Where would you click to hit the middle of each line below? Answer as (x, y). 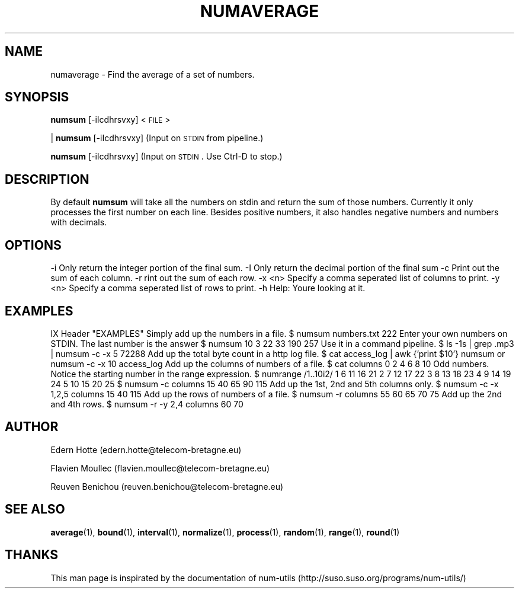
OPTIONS (33, 245)
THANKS (32, 555)
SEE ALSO (35, 509)
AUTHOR (32, 427)
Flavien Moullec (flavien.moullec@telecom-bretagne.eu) (160, 468)
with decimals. (79, 222)
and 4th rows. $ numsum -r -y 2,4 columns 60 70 (147, 404)
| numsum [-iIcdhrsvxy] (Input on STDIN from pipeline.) (157, 138)
